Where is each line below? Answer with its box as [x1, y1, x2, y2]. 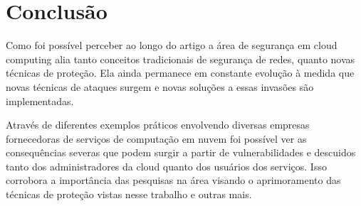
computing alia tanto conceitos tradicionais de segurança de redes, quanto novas [6, 51, 355, 66]
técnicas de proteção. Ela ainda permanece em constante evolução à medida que [6, 65, 355, 80]
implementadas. [6, 93, 74, 108]
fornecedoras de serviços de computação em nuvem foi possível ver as [6, 131, 307, 146]
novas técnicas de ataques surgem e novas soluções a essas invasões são [6, 79, 314, 94]
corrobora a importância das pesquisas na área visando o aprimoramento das [6, 173, 341, 188]
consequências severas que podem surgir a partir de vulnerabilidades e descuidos [6, 145, 356, 160]
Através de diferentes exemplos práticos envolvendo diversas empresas [6, 117, 310, 132]
